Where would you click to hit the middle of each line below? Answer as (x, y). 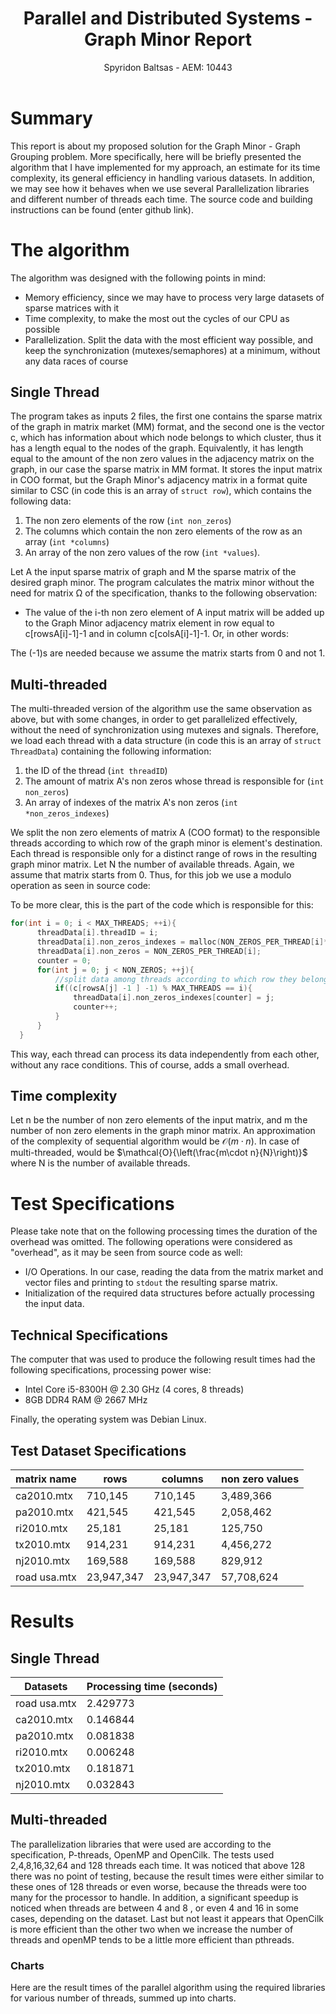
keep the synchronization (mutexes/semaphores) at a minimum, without (172, 350)
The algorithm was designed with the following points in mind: (138, 278)
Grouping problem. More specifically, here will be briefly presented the (156, 156)
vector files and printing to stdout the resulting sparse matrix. (151, 1283)
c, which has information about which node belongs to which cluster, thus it (166, 438)
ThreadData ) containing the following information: (111, 751)
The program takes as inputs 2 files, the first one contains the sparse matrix (166, 416)
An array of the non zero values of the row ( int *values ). (142, 553)
